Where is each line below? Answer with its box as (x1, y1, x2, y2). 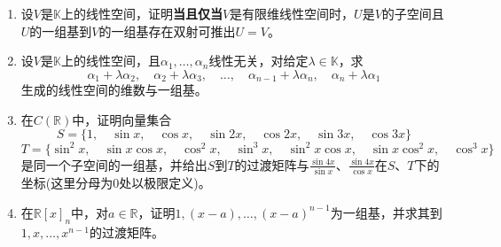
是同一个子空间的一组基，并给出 (20, 155, 207, 174)
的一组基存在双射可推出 (98, 21, 236, 40)
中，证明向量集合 (72, 110, 172, 128)
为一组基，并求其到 (330, 203, 442, 221)
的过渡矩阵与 (234, 155, 309, 174)
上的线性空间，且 (60, 51, 160, 70)
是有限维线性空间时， (230, 4, 355, 22)
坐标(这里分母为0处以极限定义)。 (20, 174, 211, 192)
